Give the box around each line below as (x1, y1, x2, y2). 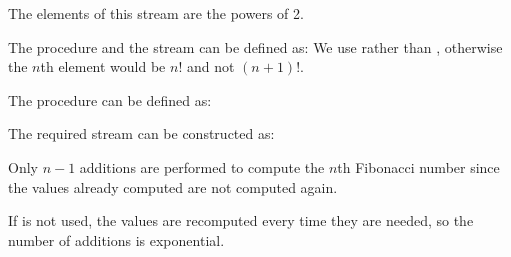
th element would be (40, 56, 166, 77)
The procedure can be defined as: (8, 89, 212, 110)
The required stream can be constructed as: (8, 123, 275, 144)
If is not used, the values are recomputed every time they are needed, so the (8, 210, 474, 231)
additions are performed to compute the (79, 156, 325, 177)
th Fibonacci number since (337, 156, 500, 177)
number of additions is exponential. (8, 229, 225, 250)
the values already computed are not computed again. (8, 176, 338, 197)
